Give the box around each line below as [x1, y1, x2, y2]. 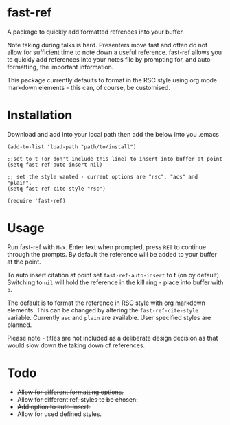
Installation [7, 108, 73, 123]
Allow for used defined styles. [16, 410, 102, 418]
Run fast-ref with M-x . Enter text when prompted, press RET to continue [7, 242, 207, 251]
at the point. [7, 257, 41, 266]
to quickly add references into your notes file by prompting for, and [7, 55, 197, 63]
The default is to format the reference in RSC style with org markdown [7, 299, 206, 307]
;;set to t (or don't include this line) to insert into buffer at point [7, 155, 223, 162]
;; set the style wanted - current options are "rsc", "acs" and [7, 173, 198, 180]
